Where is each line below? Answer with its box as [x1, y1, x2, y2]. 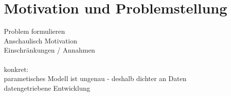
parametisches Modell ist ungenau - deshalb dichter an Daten [4, 73, 187, 83]
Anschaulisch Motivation [4, 35, 77, 45]
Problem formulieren [4, 26, 65, 36]
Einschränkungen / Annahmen [4, 45, 95, 55]
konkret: [4, 64, 29, 74]
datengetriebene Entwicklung [4, 82, 90, 93]
